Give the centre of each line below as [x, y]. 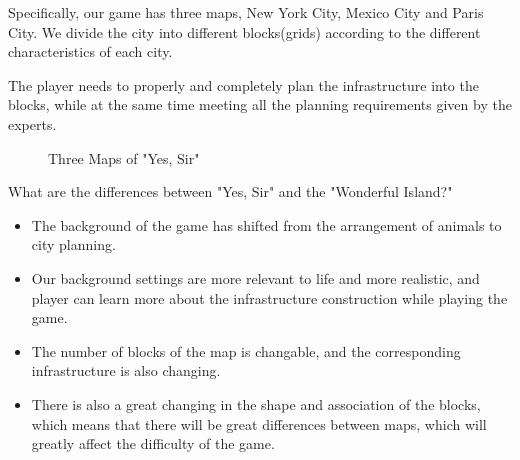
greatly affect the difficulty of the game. [153, 443]
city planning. [73, 244]
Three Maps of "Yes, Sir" [124, 157]
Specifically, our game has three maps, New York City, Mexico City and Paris [246, 12]
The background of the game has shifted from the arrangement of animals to [266, 224]
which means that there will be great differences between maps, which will [259, 423]
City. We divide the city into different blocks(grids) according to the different [244, 31]
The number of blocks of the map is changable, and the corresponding [246, 350]
